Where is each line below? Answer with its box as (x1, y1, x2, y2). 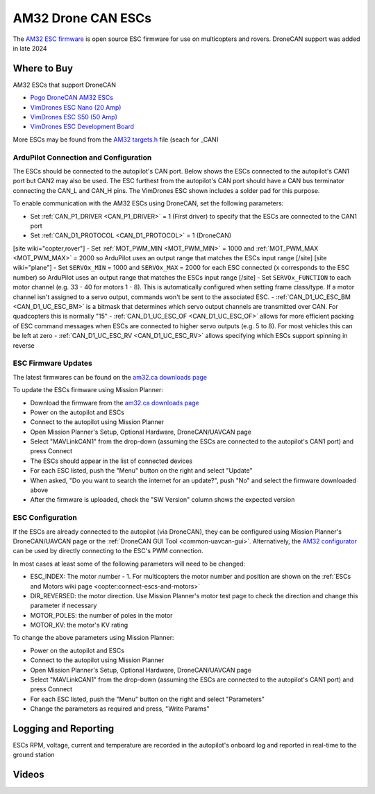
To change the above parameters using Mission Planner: (12, 634, 174, 642)
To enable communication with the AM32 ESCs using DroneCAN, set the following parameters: (12, 199, 284, 208)
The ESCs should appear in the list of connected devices (30, 457, 193, 465)
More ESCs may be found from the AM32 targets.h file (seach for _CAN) (12, 135, 219, 144)
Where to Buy (12, 62, 73, 74)
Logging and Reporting (12, 723, 115, 734)
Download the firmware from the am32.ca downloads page (30, 398, 199, 407)
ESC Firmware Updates (12, 358, 93, 368)
